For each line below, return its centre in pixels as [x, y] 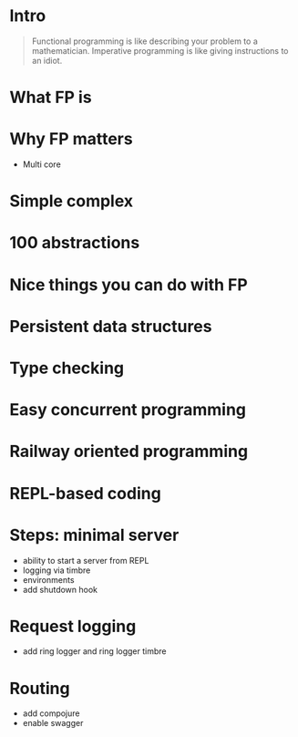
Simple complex [72, 201]
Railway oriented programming [129, 452]
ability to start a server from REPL [86, 560]
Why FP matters [72, 139]
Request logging [73, 626]
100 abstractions [75, 243]
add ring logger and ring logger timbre [94, 651]
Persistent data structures [111, 326]
